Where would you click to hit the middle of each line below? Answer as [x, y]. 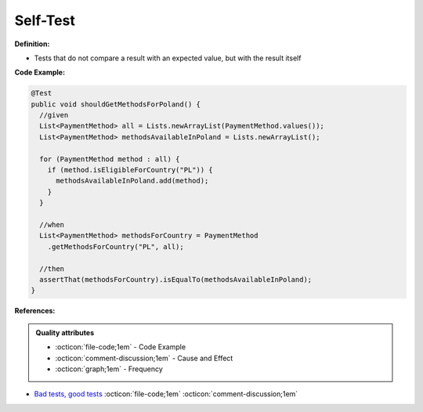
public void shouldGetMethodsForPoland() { [116, 104]
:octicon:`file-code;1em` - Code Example [121, 347]
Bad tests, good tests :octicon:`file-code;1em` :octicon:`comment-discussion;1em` [166, 394]
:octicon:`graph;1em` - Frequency [109, 369]
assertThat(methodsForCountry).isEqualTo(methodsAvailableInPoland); [176, 279]
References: [35, 311]
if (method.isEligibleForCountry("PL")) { [130, 170]
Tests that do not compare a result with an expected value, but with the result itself [168, 58]
